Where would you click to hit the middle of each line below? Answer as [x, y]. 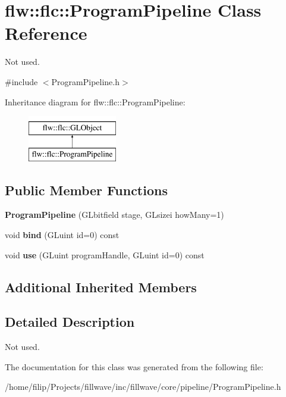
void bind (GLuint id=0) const [62, 235]
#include [21, 81]
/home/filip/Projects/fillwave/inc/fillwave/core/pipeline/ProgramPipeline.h [143, 387]
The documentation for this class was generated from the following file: [134, 366]
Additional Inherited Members [101, 287]
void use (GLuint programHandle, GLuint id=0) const [105, 254]
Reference [46, 33]
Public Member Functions [86, 190]
